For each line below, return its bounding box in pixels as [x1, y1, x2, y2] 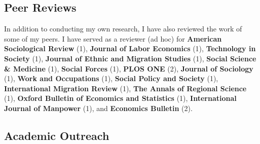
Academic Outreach [4, 127, 109, 143]
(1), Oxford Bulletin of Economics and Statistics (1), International [4, 93, 237, 103]
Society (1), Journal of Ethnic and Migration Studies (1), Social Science [4, 53, 256, 63]
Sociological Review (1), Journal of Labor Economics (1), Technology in [4, 43, 256, 54]
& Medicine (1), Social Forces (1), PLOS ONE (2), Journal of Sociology [4, 63, 253, 74]
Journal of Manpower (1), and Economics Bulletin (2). [4, 102, 193, 113]
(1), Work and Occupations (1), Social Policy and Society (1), [4, 73, 218, 84]
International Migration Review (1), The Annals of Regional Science [4, 83, 247, 93]
